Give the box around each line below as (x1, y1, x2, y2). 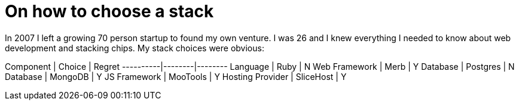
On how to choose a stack (5, 1, 214, 21)
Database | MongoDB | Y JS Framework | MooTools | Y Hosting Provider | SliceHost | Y (5, 71, 347, 82)
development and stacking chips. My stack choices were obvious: (5, 42, 264, 53)
